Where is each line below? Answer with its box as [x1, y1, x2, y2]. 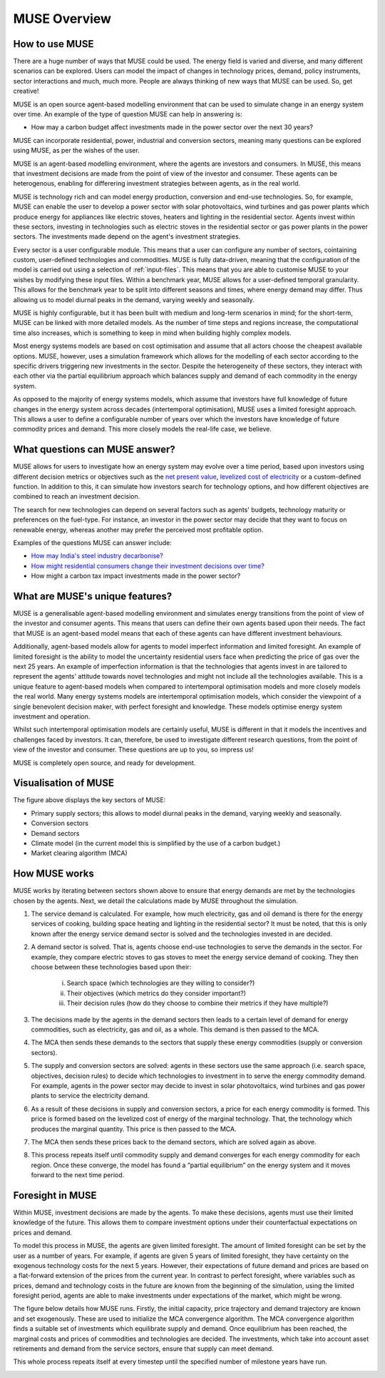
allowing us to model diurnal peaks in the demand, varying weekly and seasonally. [13, 295, 255, 304]
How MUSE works [13, 868, 94, 880]
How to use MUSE [13, 38, 94, 50]
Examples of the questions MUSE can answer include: [13, 538, 173, 546]
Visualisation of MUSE [13, 777, 114, 789]
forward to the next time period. [31, 1171, 125, 1179]
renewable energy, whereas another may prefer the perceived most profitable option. [13, 525, 264, 534]
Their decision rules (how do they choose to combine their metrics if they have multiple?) [66, 999, 329, 1007]
